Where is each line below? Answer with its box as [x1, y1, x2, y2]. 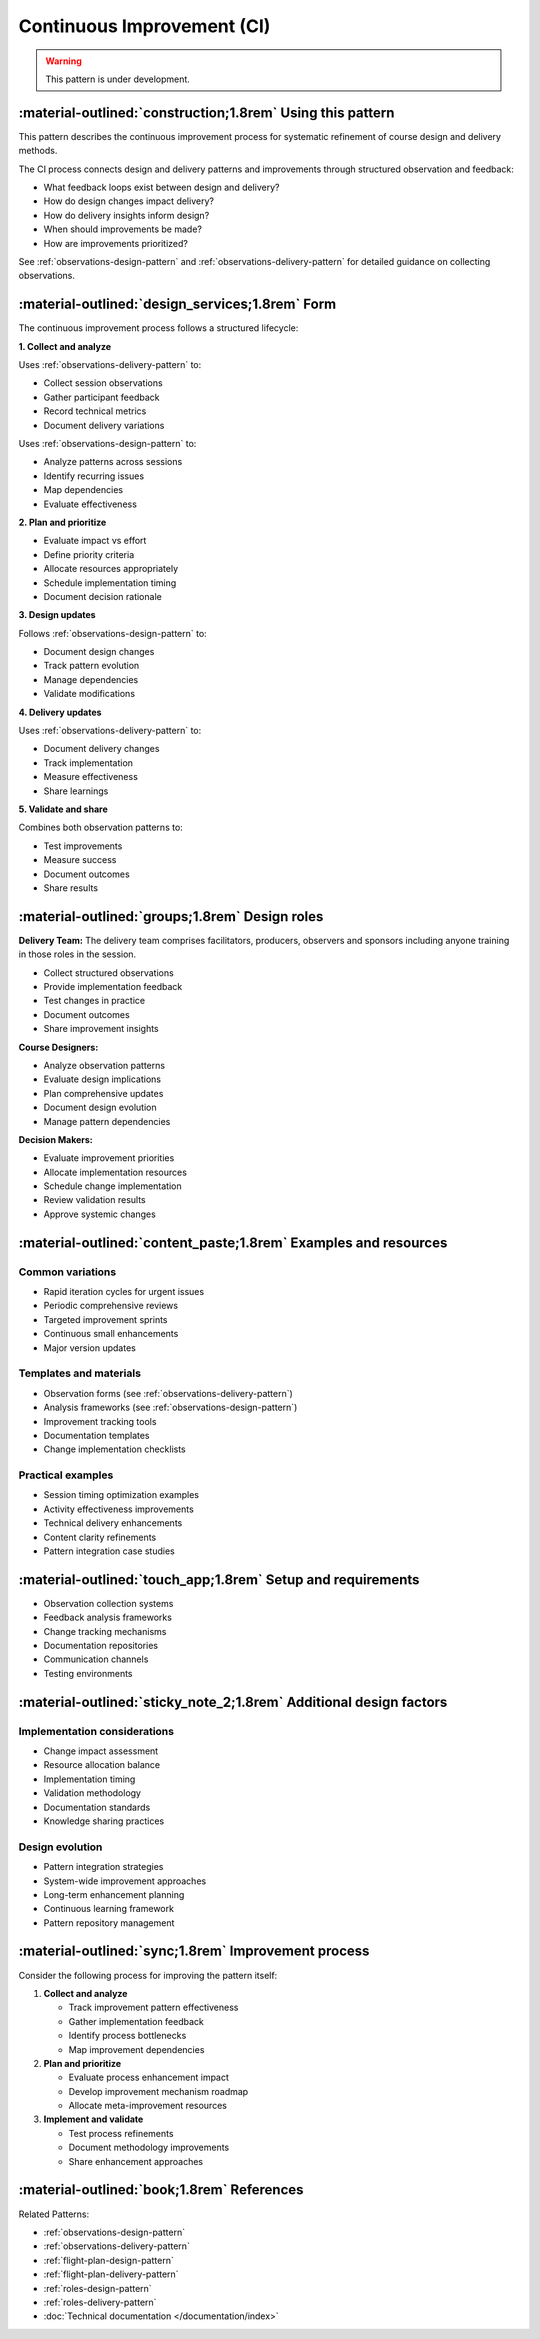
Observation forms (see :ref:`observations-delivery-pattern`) [43, 1387, 294, 1399]
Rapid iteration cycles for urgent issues [43, 1286, 205, 1298]
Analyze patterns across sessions [43, 456, 183, 468]
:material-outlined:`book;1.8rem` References [18, 2181, 304, 2199]
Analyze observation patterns [43, 1059, 165, 1071]
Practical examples [18, 1468, 114, 1482]
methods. [18, 145, 58, 157]
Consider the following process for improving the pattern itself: [18, 1969, 278, 1981]
